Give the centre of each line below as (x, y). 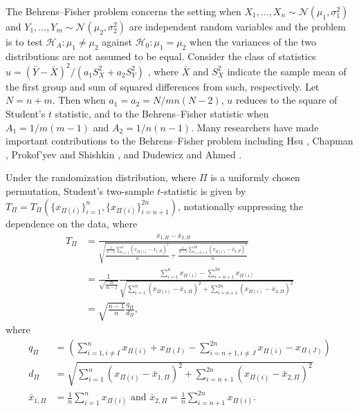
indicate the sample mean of (287, 71)
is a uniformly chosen (255, 177)
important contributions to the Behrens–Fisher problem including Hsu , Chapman (179, 141)
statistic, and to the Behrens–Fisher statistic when (162, 114)
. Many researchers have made (255, 127)
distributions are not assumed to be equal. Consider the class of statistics (161, 56)
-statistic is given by (203, 191)
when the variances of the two (253, 41)
